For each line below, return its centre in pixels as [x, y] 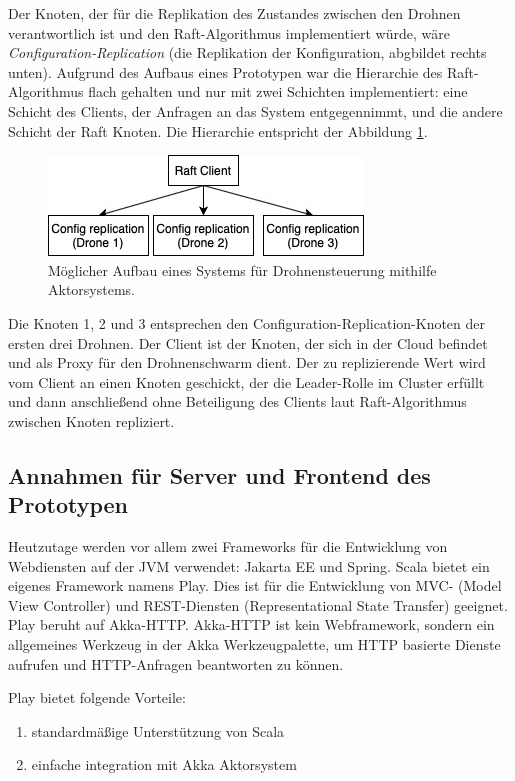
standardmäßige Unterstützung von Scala [158, 730]
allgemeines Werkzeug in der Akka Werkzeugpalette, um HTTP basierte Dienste [254, 644]
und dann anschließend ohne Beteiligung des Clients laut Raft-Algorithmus [237, 401]
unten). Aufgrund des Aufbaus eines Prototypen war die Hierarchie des [225, 71]
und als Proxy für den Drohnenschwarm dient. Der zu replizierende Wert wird [247, 362]
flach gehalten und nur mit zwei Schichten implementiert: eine [278, 91]
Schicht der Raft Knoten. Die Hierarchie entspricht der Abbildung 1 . [218, 130]
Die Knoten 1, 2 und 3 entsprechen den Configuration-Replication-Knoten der [247, 322]
